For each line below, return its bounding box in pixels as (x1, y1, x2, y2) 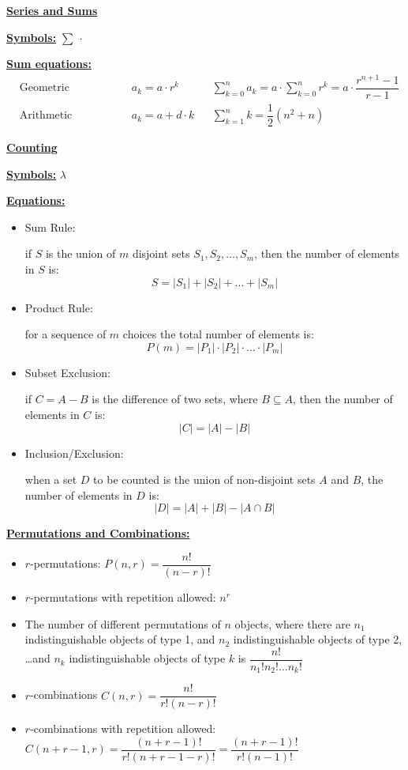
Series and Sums (6, 2, 98, 18)
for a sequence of (24, 326, 107, 342)
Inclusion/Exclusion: (24, 444, 124, 461)
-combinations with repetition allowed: (30, 720, 216, 737)
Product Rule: (24, 299, 93, 315)
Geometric (19, 82, 69, 94)
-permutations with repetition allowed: (30, 589, 216, 606)
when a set (24, 471, 77, 488)
